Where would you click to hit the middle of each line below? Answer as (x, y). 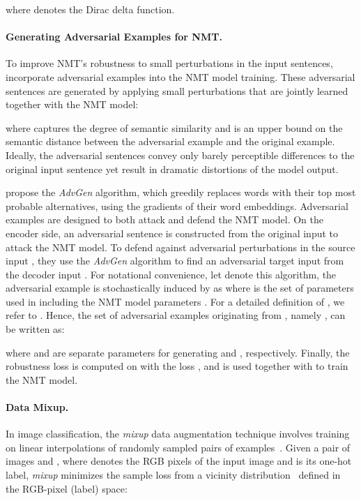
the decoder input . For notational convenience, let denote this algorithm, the (171, 274)
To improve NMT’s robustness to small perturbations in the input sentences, (169, 63)
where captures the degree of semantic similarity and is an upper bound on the (174, 127)
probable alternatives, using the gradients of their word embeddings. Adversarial (177, 205)
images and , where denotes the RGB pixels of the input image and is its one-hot (179, 461)
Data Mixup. (37, 407)
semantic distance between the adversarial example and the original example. (170, 141)
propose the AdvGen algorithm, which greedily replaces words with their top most (181, 192)
